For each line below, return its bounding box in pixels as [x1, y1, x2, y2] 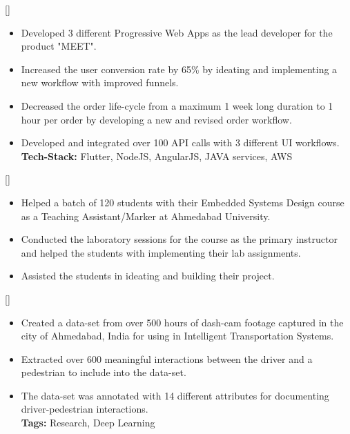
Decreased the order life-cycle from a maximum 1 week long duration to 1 [21, 98, 333, 112]
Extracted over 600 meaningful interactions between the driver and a [21, 351, 313, 366]
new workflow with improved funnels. [21, 75, 179, 90]
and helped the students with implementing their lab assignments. [21, 245, 301, 259]
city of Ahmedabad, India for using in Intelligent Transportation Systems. [21, 328, 334, 343]
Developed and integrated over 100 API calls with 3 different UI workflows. [21, 135, 340, 150]
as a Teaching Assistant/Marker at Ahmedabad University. [21, 208, 271, 223]
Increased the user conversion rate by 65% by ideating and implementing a [21, 61, 338, 76]
